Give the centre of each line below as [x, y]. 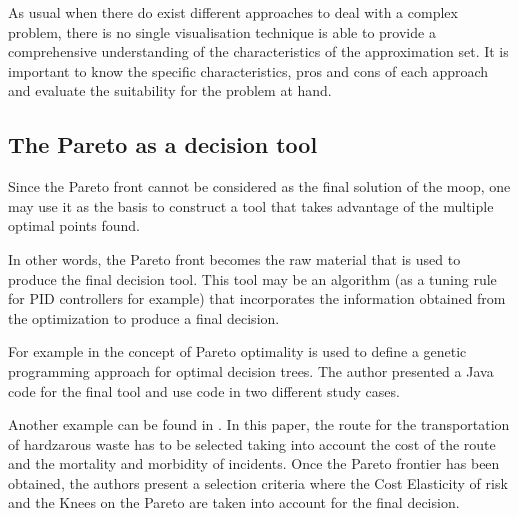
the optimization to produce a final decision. [144, 317]
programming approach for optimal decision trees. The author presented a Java [251, 370]
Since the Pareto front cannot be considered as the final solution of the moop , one [259, 186]
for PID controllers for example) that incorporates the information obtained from [257, 298]
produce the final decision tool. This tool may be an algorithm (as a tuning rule [252, 278]
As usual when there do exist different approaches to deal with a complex [233, 12]
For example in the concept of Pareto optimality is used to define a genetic [237, 351]
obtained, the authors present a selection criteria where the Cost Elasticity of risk [258, 482]
